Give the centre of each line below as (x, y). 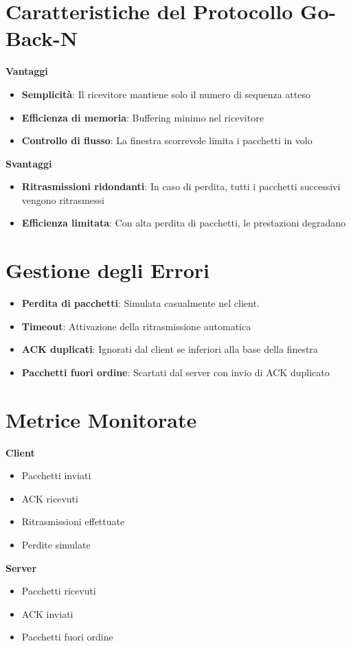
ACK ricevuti (50, 498)
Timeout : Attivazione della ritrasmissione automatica (136, 326)
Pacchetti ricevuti (59, 591)
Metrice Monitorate (101, 419)
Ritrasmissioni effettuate (73, 521)
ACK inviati (47, 613)
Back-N (42, 38)
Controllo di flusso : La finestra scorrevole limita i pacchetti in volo (167, 140)
